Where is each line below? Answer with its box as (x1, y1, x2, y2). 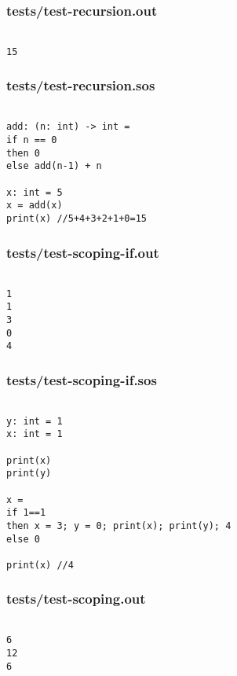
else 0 (6, 533, 40, 545)
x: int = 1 (6, 428, 63, 440)
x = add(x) (6, 200, 63, 211)
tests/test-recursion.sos (6, 75, 155, 95)
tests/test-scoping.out (6, 589, 146, 608)
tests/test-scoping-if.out (6, 242, 159, 262)
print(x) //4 (6, 559, 74, 571)
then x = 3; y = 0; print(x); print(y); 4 (6, 520, 232, 531)
